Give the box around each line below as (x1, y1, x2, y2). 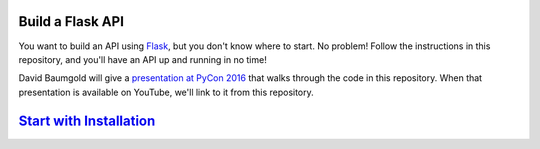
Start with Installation (18, 112, 156, 129)
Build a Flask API (18, 13, 125, 30)
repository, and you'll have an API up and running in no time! (18, 53, 267, 65)
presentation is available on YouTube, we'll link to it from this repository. (18, 86, 314, 98)
